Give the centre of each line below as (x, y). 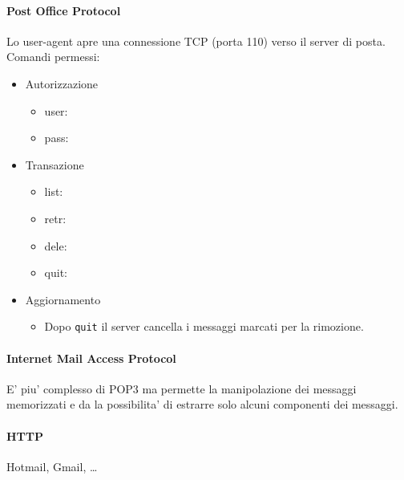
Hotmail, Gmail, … (52, 466)
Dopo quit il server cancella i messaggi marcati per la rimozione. (204, 326)
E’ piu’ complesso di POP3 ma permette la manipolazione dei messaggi (182, 388)
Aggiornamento (63, 299)
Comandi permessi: (53, 57)
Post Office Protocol (64, 10)
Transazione (55, 164)
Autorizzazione (62, 83)
